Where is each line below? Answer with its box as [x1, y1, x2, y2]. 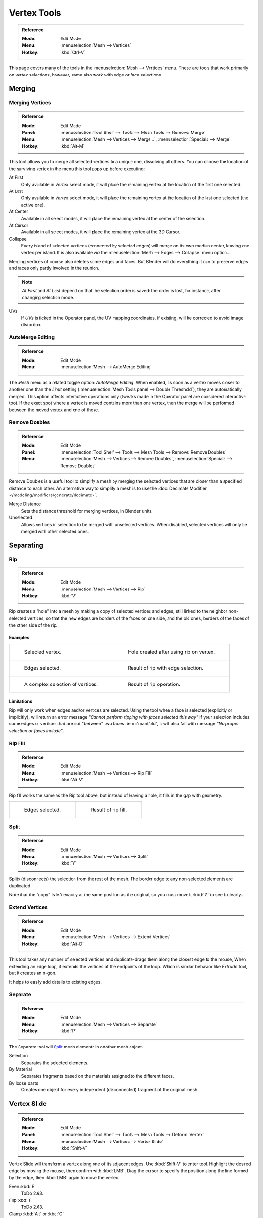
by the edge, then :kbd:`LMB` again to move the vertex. [9, 1175, 120, 1180]
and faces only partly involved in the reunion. [9, 266, 100, 271]
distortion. [21, 322, 42, 327]
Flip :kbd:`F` [9, 1197, 33, 1203]
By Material [9, 1066, 32, 1072]
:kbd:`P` [60, 1028, 76, 1034]
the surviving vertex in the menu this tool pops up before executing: [9, 166, 145, 171]
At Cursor [9, 222, 29, 228]
